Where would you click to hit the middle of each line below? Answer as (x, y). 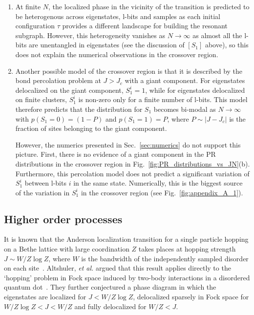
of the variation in (42, 192)
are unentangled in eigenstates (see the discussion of (107, 45)
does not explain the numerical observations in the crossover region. (117, 54)
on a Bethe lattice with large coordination (67, 249)
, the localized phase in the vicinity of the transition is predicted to (149, 6)
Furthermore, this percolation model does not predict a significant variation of (132, 173)
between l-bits (45, 183)
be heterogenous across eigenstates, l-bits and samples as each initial (118, 16)
